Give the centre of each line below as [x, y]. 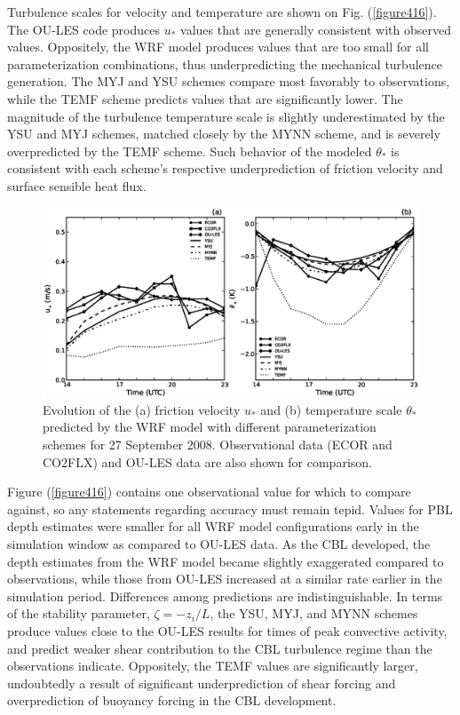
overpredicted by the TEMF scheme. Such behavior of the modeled [190, 151]
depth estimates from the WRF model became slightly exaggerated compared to [226, 561]
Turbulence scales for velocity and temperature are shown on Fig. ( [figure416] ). [222, 12]
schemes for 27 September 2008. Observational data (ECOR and [218, 444]
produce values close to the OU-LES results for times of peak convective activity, [227, 630]
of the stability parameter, [79, 613]
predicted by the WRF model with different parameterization [210, 427]
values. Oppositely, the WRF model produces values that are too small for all [218, 47]
